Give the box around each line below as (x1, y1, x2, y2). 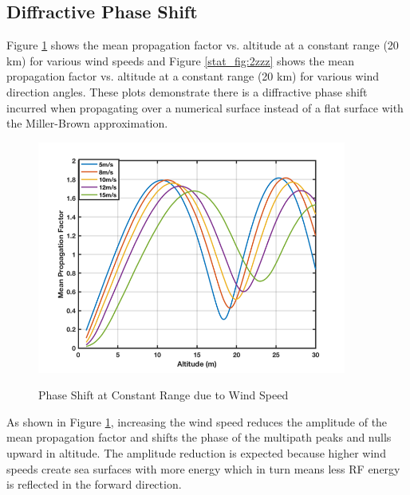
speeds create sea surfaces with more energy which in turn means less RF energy (6, 460, 400, 477)
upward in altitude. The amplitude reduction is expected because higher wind (6, 444, 386, 461)
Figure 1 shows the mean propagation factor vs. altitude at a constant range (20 (6, 37, 399, 53)
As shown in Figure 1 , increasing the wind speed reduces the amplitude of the (6, 413, 388, 430)
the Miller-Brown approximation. (6, 115, 168, 132)
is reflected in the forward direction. (6, 476, 182, 493)
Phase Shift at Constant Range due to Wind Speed (38, 387, 289, 403)
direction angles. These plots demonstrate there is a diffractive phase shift (6, 83, 368, 100)
